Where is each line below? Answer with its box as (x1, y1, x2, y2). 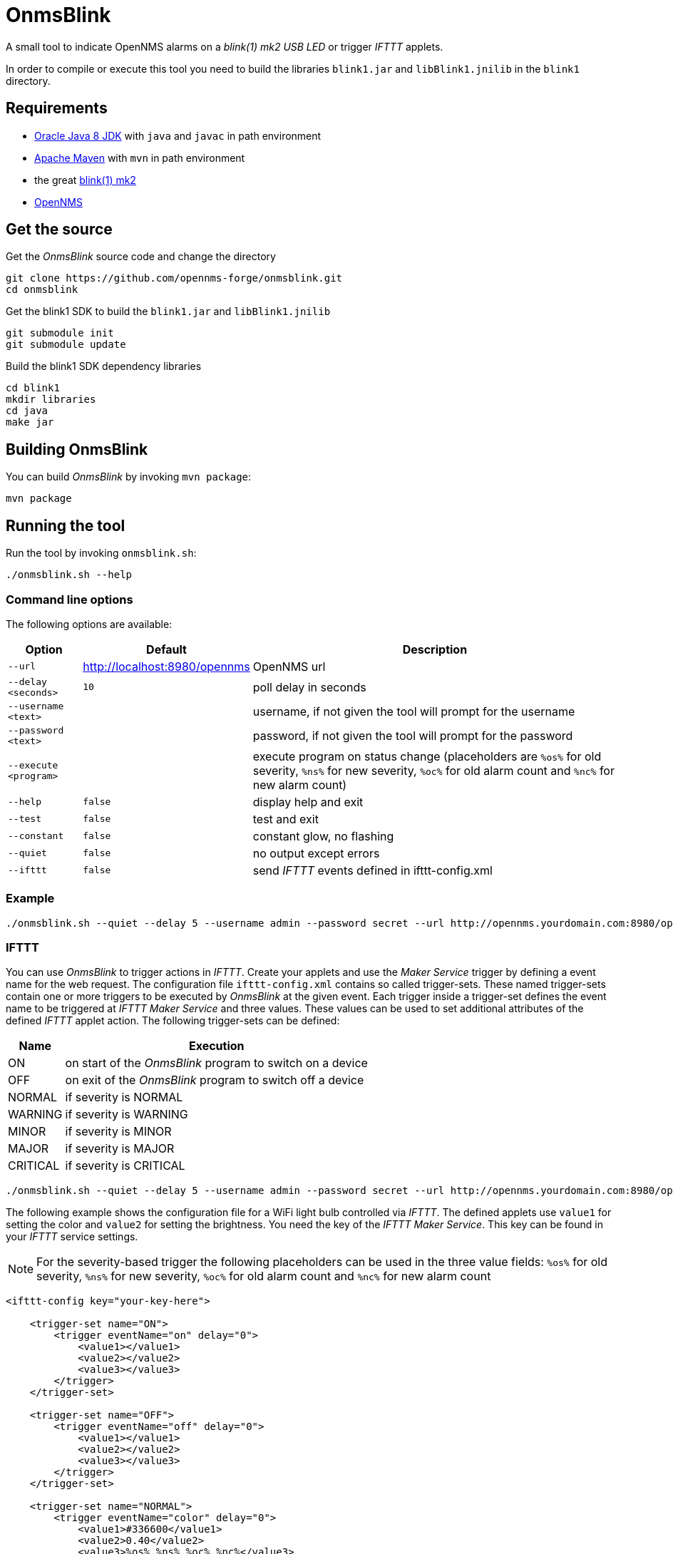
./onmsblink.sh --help (6, 569, 133, 581)
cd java (6, 405, 48, 417)
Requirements (6, 99, 108, 118)
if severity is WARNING (65, 1107, 188, 1122)
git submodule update (6, 339, 126, 351)
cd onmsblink (6, 284, 78, 296)
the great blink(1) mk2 (34, 173, 136, 186)
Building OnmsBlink (6, 440, 148, 458)
